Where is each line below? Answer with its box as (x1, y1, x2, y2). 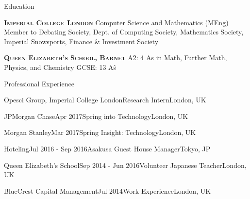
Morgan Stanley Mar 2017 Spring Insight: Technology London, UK (4, 127, 196, 137)
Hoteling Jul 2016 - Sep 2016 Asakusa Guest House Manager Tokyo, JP (4, 143, 211, 153)
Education (4, 1, 34, 11)
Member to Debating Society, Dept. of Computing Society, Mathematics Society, (4, 27, 244, 37)
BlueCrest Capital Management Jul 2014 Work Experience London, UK (4, 185, 211, 196)
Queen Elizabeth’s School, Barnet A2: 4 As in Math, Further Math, (4, 52, 227, 63)
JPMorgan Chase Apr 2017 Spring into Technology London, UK (4, 111, 188, 121)
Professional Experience (4, 78, 74, 88)
